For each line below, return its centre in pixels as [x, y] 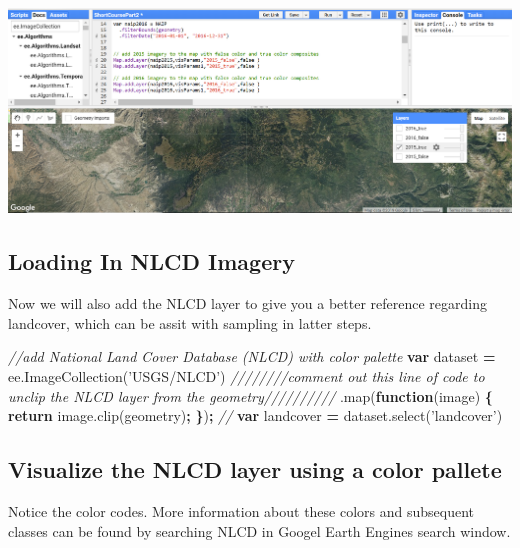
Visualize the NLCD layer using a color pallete [255, 469]
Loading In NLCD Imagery [151, 261]
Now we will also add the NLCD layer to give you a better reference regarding [247, 303]
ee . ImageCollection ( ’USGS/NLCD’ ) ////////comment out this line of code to [246, 376]
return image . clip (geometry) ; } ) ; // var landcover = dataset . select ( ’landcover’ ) [255, 415]
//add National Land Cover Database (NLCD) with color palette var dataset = [252, 356]
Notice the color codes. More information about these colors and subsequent [241, 511]
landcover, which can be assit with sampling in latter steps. [190, 322]
